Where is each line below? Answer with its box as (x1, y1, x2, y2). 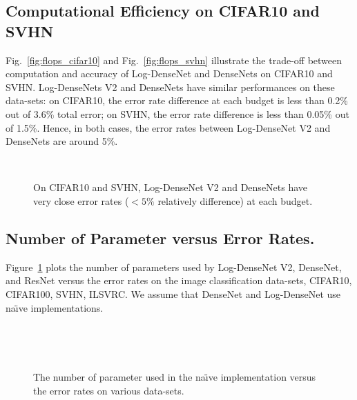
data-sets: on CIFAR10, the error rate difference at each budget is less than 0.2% (6, 93, 348, 108)
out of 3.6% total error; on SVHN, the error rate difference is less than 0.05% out (6, 106, 349, 121)
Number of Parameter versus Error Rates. (6, 227, 315, 248)
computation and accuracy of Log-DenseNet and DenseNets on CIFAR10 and (6, 66, 333, 81)
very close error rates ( (33, 193, 129, 208)
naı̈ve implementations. (6, 300, 104, 314)
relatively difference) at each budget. (157, 193, 313, 208)
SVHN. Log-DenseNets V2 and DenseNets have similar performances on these (6, 79, 335, 94)
